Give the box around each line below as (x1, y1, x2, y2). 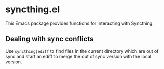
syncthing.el (5, 4, 60, 15)
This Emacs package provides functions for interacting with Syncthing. (5, 20, 154, 26)
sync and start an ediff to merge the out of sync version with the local (5, 53, 152, 59)
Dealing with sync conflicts (5, 35, 94, 43)
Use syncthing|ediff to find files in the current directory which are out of (5, 48, 159, 54)
